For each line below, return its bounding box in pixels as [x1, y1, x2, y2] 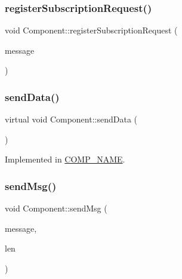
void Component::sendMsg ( [5, 202, 107, 214]
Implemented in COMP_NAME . [5, 153, 125, 165]
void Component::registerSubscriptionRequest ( [5, 24, 178, 36]
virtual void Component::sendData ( [5, 113, 138, 125]
